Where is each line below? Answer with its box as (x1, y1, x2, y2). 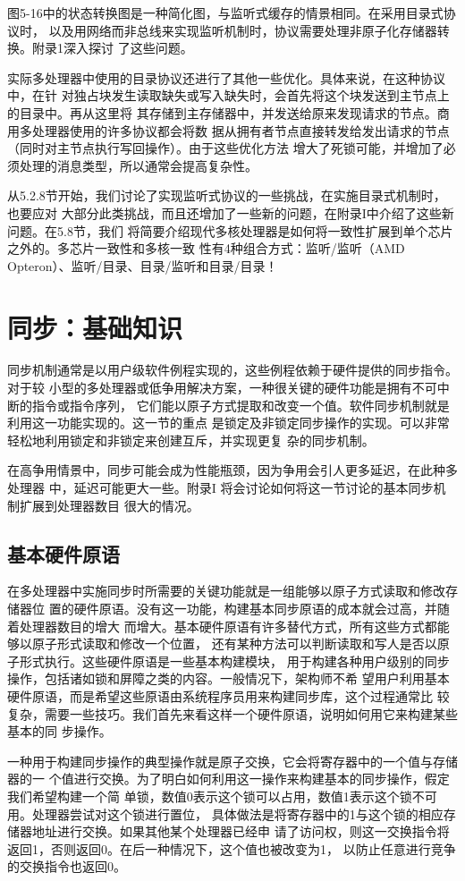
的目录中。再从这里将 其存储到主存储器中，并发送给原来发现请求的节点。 (7, 103, 437, 122)
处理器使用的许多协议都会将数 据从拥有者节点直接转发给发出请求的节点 (31, 121, 450, 140)
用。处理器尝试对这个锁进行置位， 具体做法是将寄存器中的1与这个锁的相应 (7, 804, 444, 823)
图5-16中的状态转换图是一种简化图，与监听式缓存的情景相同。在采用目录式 (7, 4, 444, 21)
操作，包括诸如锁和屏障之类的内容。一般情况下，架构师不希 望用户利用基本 (7, 669, 450, 688)
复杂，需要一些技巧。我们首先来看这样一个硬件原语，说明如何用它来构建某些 (7, 704, 458, 723)
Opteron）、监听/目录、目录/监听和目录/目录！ (7, 256, 278, 275)
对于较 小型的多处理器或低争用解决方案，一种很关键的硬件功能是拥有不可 (7, 378, 437, 397)
